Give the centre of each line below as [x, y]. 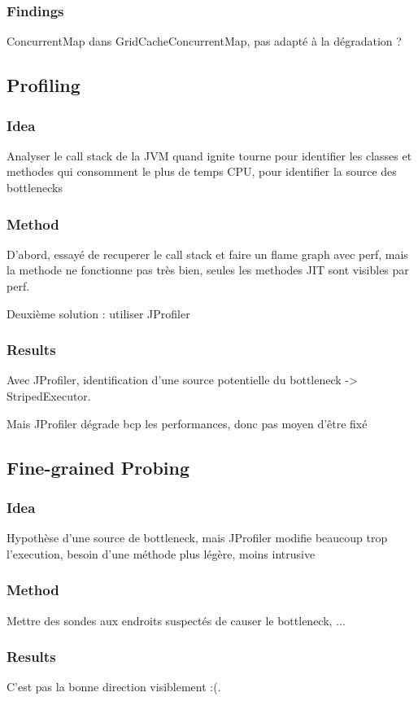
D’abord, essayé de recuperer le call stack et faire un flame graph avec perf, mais [207, 254]
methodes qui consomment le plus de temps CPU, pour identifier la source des [202, 171]
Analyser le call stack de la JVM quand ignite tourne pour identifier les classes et [209, 155]
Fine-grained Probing [98, 467]
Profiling [44, 85]
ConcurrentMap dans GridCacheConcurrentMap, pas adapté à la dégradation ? [204, 41]
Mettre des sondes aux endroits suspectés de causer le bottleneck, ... [176, 620]
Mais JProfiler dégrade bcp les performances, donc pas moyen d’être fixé [187, 423]
